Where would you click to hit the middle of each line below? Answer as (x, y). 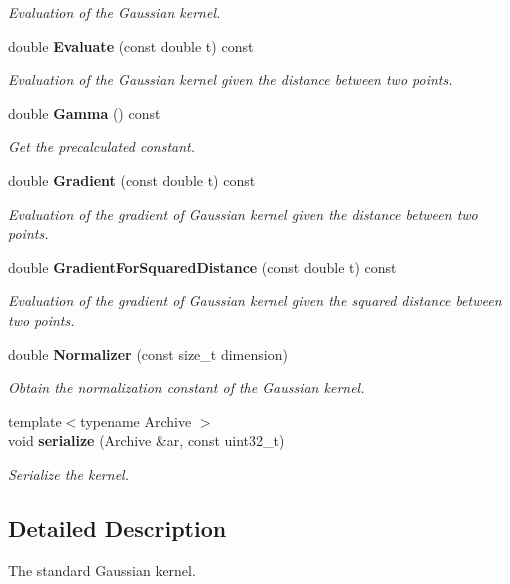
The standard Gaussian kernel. (102, 569)
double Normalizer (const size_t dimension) (148, 353)
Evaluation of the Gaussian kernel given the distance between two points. (230, 79)
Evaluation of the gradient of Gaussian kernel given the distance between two (243, 213)
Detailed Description (117, 527)
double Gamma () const (84, 112)
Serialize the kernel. (68, 473)
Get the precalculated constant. (102, 146)
